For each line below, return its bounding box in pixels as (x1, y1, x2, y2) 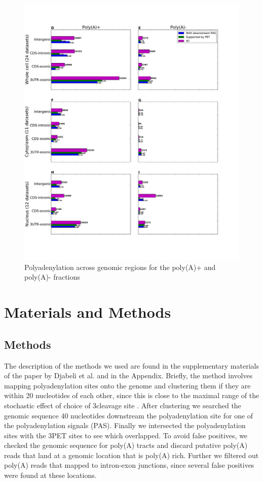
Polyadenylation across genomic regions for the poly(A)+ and (24, 261, 216, 272)
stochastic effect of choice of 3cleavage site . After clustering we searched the (4, 400, 241, 410)
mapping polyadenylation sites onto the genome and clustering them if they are (4, 380, 251, 390)
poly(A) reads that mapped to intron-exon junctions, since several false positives (4, 460, 254, 470)
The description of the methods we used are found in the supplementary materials (4, 360, 259, 371)
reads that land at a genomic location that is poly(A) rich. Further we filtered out (4, 449, 259, 460)
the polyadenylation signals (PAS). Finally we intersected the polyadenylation (4, 420, 246, 431)
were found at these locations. (4, 470, 97, 480)
